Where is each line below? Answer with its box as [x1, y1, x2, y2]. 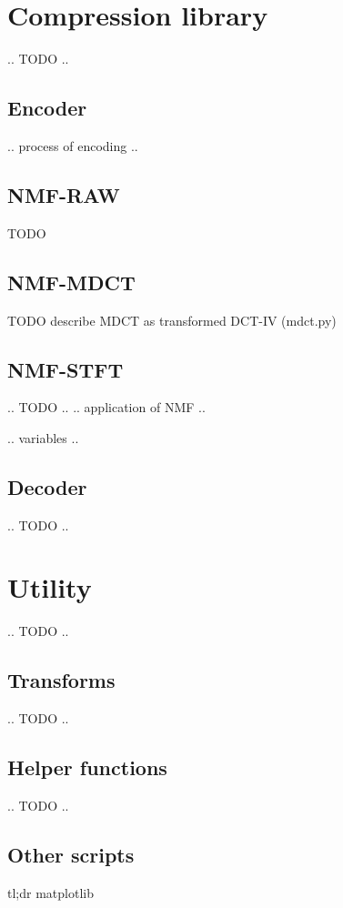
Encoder [7, 94, 87, 122]
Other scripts [7, 841, 135, 868]
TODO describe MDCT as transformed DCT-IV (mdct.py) [7, 310, 337, 329]
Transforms [7, 666, 116, 694]
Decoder [7, 472, 87, 500]
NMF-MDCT [7, 267, 136, 296]
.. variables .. [7, 428, 79, 447]
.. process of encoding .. [7, 136, 138, 155]
